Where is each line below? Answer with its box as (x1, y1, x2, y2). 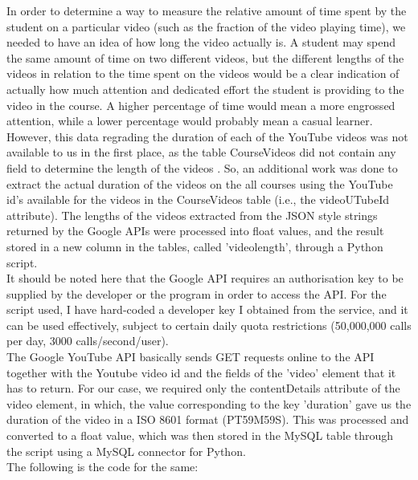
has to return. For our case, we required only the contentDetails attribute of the (6, 380, 400, 397)
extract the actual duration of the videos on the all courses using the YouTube (6, 175, 393, 192)
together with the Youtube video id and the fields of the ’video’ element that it (6, 364, 396, 380)
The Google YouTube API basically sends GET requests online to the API (6, 348, 375, 365)
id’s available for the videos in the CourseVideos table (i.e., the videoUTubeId (6, 191, 390, 208)
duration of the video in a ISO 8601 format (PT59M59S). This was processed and (6, 411, 409, 428)
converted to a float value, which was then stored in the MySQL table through (6, 427, 394, 444)
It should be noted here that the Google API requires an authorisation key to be (6, 270, 404, 287)
